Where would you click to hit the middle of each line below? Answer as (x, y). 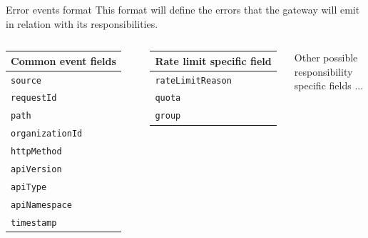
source (26, 80)
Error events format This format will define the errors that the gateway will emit (183, 9)
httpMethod (36, 152)
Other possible (326, 58)
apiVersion (36, 170)
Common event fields (63, 60)
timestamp (34, 223)
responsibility (323, 71)
